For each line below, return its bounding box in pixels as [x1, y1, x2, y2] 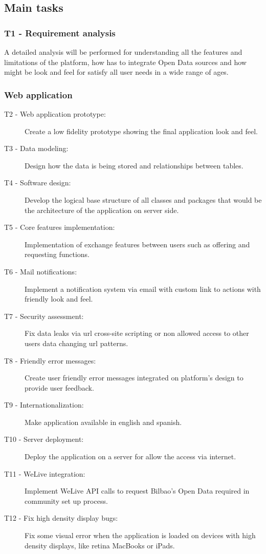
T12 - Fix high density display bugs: [4, 513, 118, 523]
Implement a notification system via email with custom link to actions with [25, 283, 261, 294]
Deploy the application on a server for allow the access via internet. [25, 451, 236, 462]
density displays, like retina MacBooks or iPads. [25, 540, 175, 550]
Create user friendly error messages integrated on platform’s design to [25, 372, 243, 383]
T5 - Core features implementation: [4, 222, 115, 232]
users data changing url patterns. [25, 337, 128, 348]
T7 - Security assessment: [4, 310, 84, 321]
